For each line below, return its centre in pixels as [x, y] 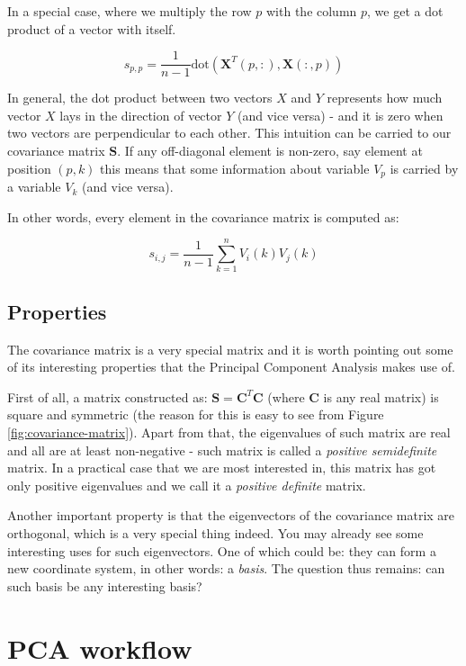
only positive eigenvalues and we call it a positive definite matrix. [187, 485]
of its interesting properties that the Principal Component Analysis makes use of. [231, 367]
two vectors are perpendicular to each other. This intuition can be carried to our [229, 133]
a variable [34, 187]
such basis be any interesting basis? [105, 585]
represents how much [385, 98]
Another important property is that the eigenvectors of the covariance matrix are [231, 515]
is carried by [424, 168]
